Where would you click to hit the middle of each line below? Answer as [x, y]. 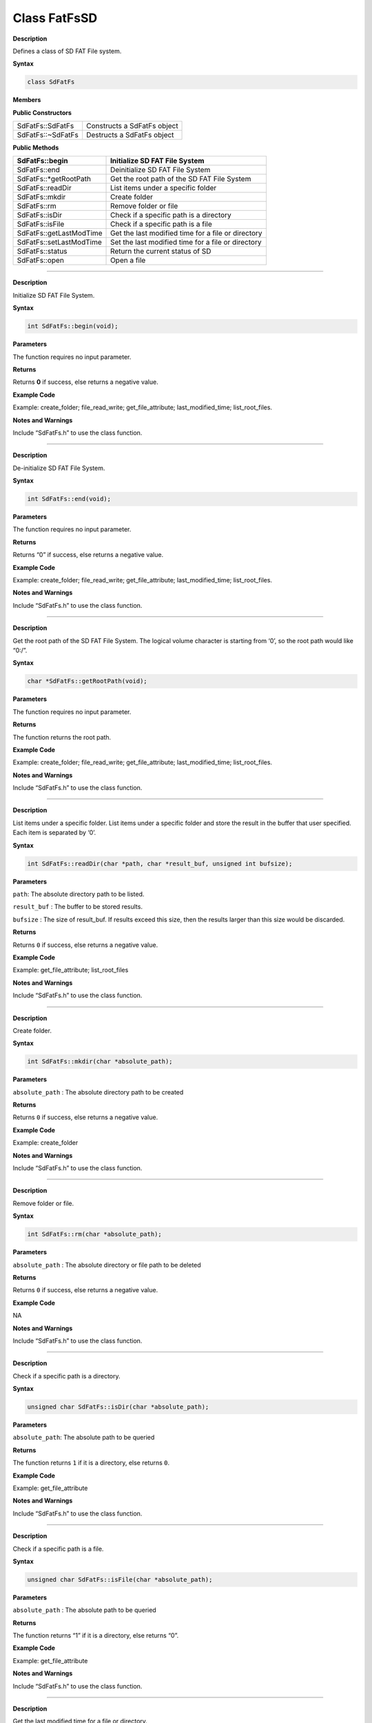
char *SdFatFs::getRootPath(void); [87, 681]
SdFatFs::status [42, 252]
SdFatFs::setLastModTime [60, 243]
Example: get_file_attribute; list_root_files [71, 970]
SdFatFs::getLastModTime [60, 233]
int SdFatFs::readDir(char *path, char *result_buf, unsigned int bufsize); [160, 864]
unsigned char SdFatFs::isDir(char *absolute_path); [118, 1407]
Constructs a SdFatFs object [132, 126]
